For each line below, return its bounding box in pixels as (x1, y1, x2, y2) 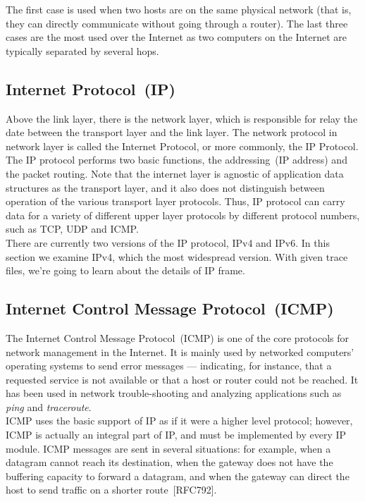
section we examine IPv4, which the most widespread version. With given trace (6, 249, 348, 264)
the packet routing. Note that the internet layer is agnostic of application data (6, 166, 344, 180)
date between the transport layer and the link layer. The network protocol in (6, 125, 338, 140)
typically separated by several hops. (6, 43, 159, 58)
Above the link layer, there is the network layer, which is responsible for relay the (6, 111, 358, 125)
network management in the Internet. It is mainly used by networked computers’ (6, 344, 354, 359)
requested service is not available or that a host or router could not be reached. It (6, 372, 359, 386)
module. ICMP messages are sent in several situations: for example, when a (6, 441, 331, 455)
